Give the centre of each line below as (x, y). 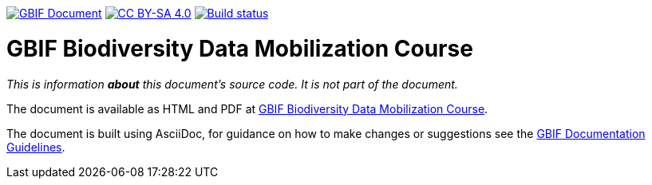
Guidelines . (36, 147)
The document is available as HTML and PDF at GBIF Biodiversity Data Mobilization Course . (247, 108)
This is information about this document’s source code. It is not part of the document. (232, 84)
